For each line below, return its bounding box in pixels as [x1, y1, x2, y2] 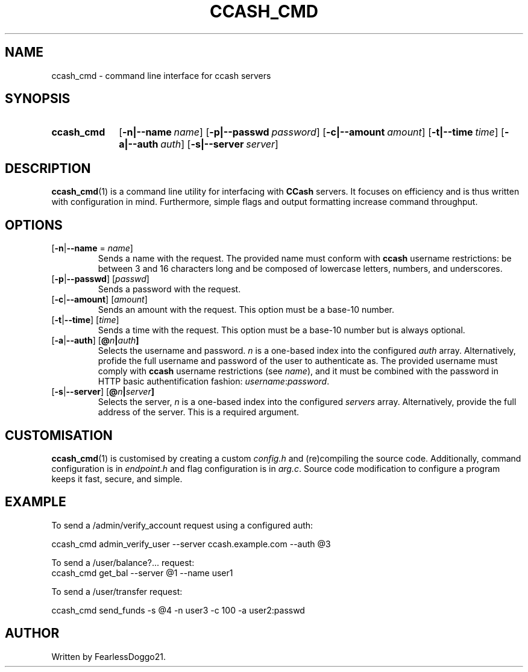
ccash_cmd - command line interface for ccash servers [51, 70, 271, 81]
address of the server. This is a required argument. [98, 407, 300, 418]
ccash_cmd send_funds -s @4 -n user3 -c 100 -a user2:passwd [51, 604, 305, 615]
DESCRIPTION [5, 160, 91, 176]
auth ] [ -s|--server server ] [160, 138, 278, 151]
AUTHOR [5, 626, 60, 641]
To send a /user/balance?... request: [51, 557, 195, 568]
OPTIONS [5, 217, 63, 233]
